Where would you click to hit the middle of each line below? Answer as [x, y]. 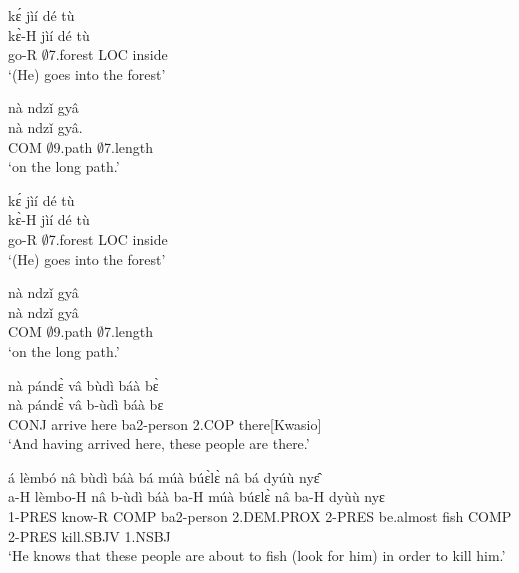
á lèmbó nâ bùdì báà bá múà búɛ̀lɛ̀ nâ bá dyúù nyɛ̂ [164, 476]
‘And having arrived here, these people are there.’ [159, 443]
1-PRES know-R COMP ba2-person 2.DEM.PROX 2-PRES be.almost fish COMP [260, 516]
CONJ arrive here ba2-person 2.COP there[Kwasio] [165, 423]
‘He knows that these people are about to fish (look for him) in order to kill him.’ [257, 555]
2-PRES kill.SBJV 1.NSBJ [89, 535]
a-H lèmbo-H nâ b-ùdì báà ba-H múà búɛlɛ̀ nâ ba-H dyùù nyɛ [196, 496]
